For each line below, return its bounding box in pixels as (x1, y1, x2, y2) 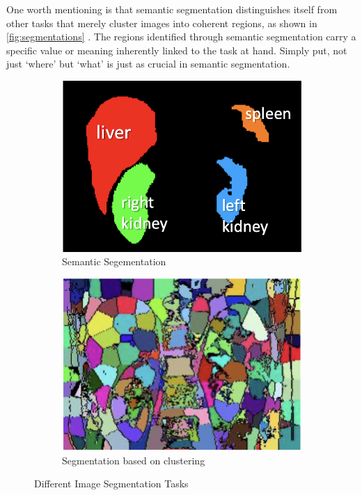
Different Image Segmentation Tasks (34, 476, 189, 491)
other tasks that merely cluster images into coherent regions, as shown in (6, 15, 317, 30)
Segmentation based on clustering (62, 453, 205, 467)
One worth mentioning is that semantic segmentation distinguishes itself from (6, 2, 338, 16)
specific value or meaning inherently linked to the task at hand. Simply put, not (6, 42, 347, 57)
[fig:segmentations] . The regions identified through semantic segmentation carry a (6, 29, 356, 44)
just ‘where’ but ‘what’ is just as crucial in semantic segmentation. (6, 56, 290, 71)
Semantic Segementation (62, 254, 166, 269)
